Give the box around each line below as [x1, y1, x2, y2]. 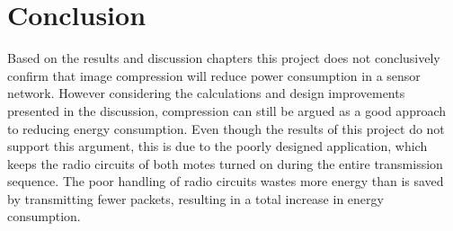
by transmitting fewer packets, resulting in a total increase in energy [7, 189, 384, 208]
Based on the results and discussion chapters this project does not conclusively [7, 49, 440, 67]
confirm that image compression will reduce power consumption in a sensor [7, 66, 421, 84]
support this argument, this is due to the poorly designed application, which [7, 137, 428, 155]
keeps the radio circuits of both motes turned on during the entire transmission [7, 154, 443, 173]
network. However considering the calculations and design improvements [7, 84, 405, 102]
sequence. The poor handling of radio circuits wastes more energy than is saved [7, 172, 444, 191]
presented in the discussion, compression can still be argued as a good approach [7, 101, 447, 120]
